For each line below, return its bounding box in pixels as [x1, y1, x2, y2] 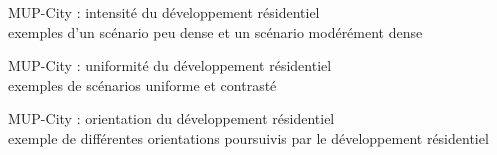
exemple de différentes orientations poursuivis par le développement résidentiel [8, 127, 489, 148]
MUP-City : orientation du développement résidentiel [8, 108, 335, 129]
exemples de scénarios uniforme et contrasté [8, 74, 277, 95]
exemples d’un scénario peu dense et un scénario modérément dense [8, 21, 423, 42]
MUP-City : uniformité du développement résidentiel [8, 55, 332, 76]
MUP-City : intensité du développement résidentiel [8, 2, 320, 22]
